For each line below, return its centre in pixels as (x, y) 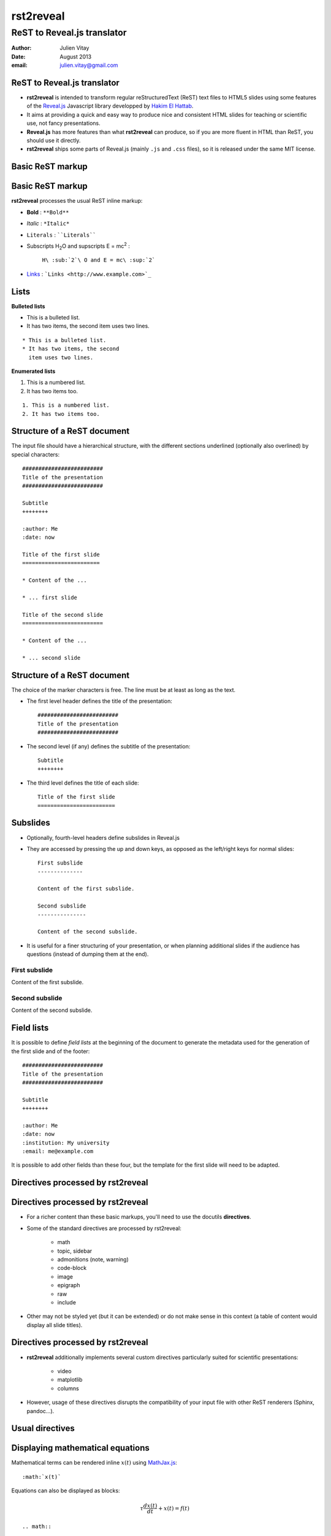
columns (68, 1388)
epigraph (69, 1285)
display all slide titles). (55, 1325)
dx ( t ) (150, 1506)
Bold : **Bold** (48, 212)
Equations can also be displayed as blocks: (66, 1491)
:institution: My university (66, 1142)
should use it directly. (54, 141)
